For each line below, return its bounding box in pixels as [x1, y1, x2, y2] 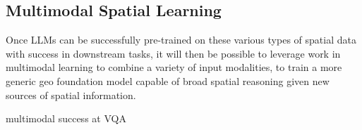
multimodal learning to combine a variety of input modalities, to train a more [6, 60, 342, 74]
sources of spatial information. [6, 87, 136, 102]
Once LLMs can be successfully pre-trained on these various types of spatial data [6, 32, 356, 47]
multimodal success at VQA [6, 111, 126, 126]
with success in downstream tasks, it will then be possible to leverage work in [6, 46, 341, 60]
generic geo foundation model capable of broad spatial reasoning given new [6, 73, 330, 88]
